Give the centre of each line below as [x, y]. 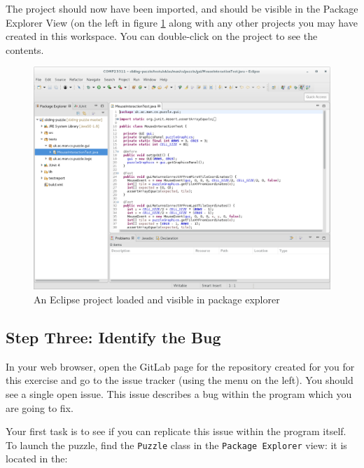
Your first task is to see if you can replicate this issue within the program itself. [176, 431]
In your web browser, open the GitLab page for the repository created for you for [180, 366]
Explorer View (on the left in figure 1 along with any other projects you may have [182, 22]
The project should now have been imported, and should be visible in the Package [182, 8]
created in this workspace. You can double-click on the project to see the [162, 36]
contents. [25, 49]
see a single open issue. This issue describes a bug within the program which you [179, 393]
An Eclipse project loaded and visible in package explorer [157, 299]
